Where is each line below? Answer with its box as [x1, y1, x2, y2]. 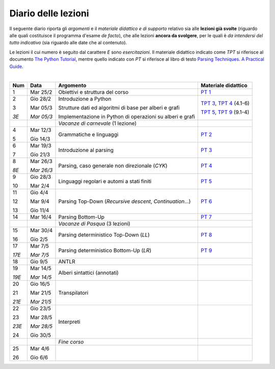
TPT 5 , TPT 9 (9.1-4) [200, 109, 250, 116]
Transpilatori [58, 289, 89, 297]
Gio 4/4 [30, 189, 48, 196]
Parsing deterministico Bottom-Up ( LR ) [58, 247, 152, 254]
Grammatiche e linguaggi [58, 131, 119, 138]
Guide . [9, 63, 23, 69]
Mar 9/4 [30, 198, 49, 205]
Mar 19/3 [30, 142, 52, 149]
